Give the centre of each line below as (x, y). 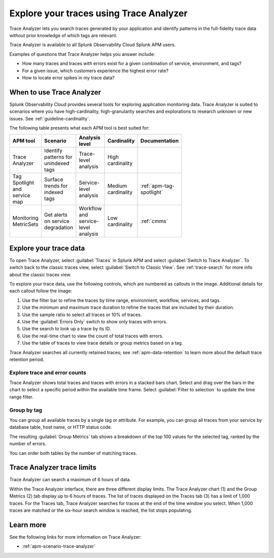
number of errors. (28, 444)
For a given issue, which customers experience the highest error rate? (95, 71)
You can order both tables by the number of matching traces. (73, 453)
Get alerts (56, 215)
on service (57, 221)
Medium (117, 186)
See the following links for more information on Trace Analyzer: (75, 537)
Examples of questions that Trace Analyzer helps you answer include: (82, 54)
